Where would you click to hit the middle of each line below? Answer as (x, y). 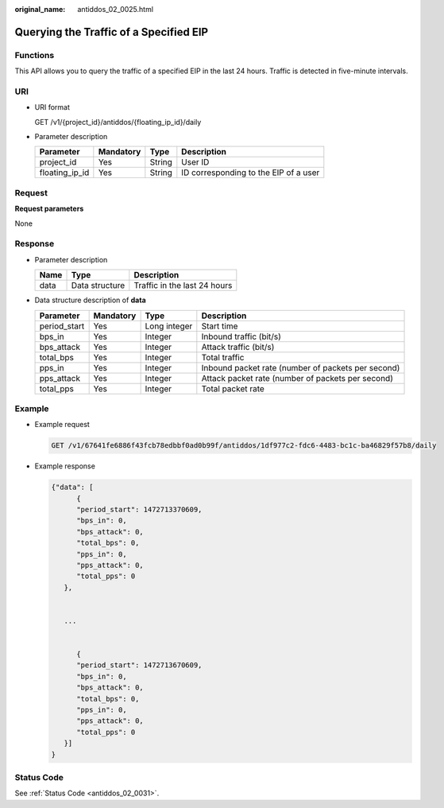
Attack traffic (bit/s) (238, 347)
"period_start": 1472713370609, (139, 510)
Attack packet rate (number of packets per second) (297, 378)
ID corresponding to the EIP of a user (251, 173)
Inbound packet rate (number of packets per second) (301, 367)
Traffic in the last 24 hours (183, 286)
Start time (220, 326)
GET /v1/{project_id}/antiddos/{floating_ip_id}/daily (118, 122)
